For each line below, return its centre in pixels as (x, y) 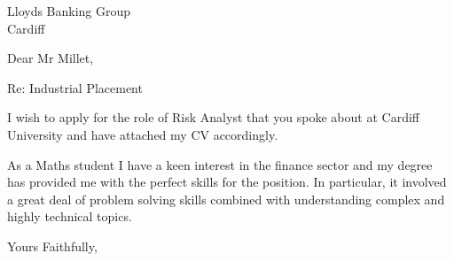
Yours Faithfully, (52, 246)
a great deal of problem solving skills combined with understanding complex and (226, 199)
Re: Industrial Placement (75, 87)
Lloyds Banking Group (69, 11)
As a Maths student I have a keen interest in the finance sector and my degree (220, 164)
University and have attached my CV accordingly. (143, 134)
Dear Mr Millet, (51, 58)
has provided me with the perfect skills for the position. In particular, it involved (227, 182)
